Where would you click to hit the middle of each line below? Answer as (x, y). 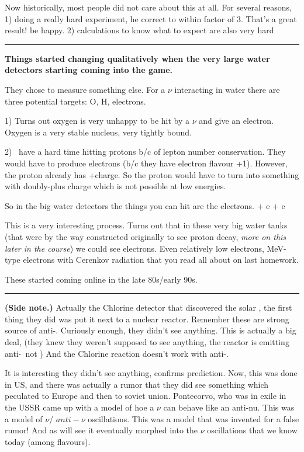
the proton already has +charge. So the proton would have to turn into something (152, 174)
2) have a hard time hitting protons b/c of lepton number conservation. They (145, 152)
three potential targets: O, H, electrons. (75, 101)
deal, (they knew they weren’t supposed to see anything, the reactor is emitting (147, 342)
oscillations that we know (252, 430)
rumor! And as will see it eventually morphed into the (101, 430)
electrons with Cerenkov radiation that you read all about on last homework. (161, 260)
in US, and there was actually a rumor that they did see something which (137, 384)
